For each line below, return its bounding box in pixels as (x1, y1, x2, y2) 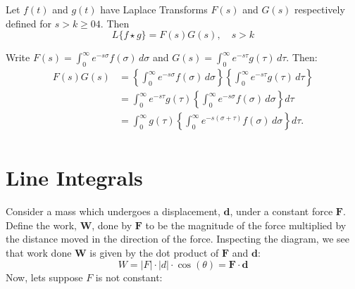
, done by (92, 217, 132, 232)
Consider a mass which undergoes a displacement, (6, 204, 220, 219)
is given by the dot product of (89, 245, 219, 260)
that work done (6, 245, 72, 260)
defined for (6, 15, 52, 30)
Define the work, (6, 217, 77, 232)
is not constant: (95, 269, 163, 284)
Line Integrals (6, 163, 143, 192)
